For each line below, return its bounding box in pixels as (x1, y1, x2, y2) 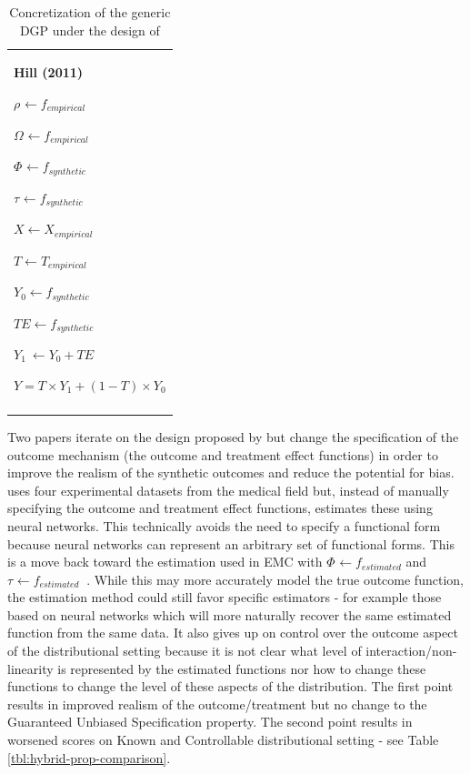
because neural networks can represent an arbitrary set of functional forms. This (7, 534, 455, 553)
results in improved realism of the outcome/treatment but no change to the (7, 694, 427, 713)
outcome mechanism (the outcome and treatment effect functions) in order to (7, 445, 438, 464)
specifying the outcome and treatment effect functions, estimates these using (7, 498, 433, 518)
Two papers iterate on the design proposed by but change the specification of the (7, 427, 459, 446)
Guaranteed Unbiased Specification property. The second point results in (7, 712, 413, 731)
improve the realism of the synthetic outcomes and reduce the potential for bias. (7, 463, 455, 482)
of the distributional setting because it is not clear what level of (7, 641, 362, 660)
